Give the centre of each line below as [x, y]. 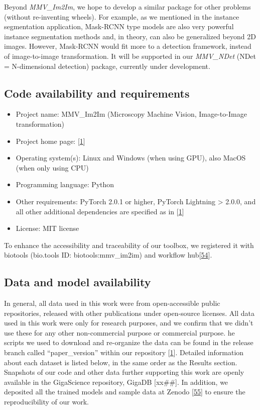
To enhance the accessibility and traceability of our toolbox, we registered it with [129, 245]
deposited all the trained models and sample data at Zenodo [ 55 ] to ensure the [125, 392]
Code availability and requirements [97, 93]
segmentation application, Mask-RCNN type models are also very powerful [119, 26]
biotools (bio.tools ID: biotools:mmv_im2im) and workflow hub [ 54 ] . [108, 255]
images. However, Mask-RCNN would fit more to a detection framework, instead [128, 46]
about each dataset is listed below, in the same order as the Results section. [121, 362]
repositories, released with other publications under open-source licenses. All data [129, 313]
